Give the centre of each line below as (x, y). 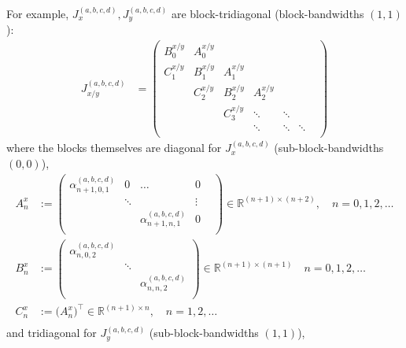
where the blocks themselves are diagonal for (114, 148)
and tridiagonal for (52, 333)
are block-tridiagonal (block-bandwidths (268, 13)
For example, (38, 13)
